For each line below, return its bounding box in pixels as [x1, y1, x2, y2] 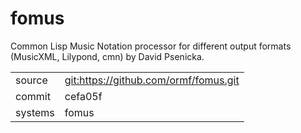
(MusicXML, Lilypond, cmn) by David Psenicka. [10, 50, 205, 62]
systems [15, 105, 55, 119]
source [15, 73, 48, 87]
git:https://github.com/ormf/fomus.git [64, 73, 240, 87]
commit [15, 89, 51, 103]
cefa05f [64, 89, 103, 103]
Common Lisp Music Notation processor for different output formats [10, 40, 292, 52]
